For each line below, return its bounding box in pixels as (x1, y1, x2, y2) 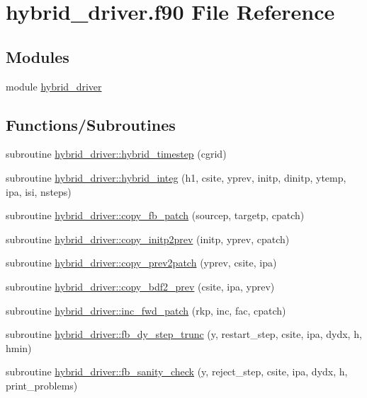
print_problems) (6, 377, 78, 392)
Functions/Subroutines (6, 113, 176, 135)
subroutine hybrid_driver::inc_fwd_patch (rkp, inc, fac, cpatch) (6, 303, 286, 317)
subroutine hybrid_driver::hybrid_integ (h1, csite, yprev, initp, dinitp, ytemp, (6, 170, 346, 185)
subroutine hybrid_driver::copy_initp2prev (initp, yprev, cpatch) (6, 231, 290, 246)
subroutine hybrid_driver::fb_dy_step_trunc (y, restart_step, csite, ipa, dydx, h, (6, 327, 362, 341)
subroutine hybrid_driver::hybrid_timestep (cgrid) (6, 146, 227, 161)
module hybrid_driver (6, 78, 102, 93)
